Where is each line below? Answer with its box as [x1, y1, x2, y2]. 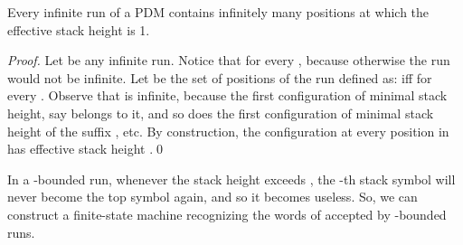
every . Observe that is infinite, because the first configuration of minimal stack [7, 86, 448, 105]
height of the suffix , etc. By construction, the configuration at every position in [7, 121, 449, 140]
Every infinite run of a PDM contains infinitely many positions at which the [7, 3, 430, 21]
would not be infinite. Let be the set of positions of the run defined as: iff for [7, 68, 432, 87]
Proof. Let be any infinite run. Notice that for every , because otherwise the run [7, 51, 450, 70]
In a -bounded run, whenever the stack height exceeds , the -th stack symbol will [7, 169, 456, 188]
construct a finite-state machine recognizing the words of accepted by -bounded [7, 204, 447, 223]
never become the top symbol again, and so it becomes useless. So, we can [7, 187, 418, 206]
